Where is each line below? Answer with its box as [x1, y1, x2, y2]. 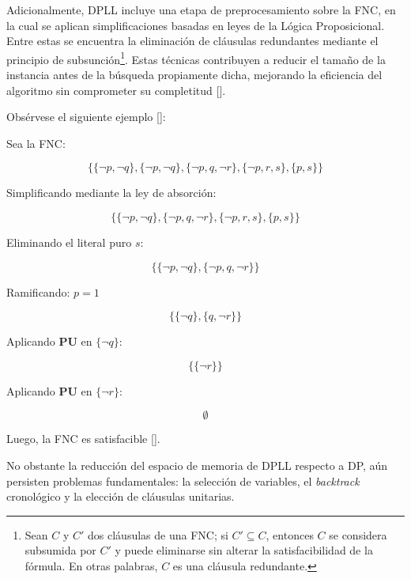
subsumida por [25, 542, 96, 558]
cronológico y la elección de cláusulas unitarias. [6, 488, 235, 505]
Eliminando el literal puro [6, 234, 132, 250]
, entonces [266, 526, 314, 543]
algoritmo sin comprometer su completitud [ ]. [6, 81, 226, 98]
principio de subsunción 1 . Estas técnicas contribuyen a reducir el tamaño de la [6, 48, 386, 67]
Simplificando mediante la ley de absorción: [6, 184, 217, 201]
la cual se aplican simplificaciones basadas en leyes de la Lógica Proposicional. [6, 17, 385, 33]
